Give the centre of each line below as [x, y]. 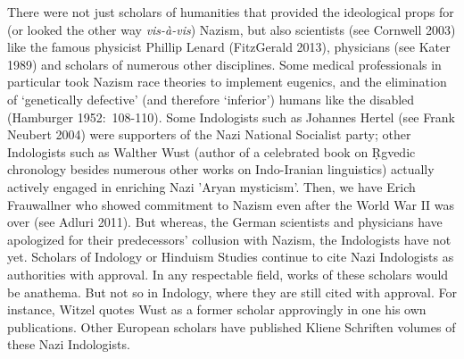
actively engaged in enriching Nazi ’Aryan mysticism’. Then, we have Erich [211, 186]
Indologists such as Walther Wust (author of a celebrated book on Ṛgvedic [211, 151]
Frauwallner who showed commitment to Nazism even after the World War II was [231, 204]
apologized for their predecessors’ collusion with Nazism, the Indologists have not [229, 239]
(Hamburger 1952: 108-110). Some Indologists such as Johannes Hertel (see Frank [231, 117]
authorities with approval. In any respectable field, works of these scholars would [228, 274]
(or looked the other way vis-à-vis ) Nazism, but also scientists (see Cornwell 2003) [232, 29]
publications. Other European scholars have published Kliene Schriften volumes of [232, 326]
